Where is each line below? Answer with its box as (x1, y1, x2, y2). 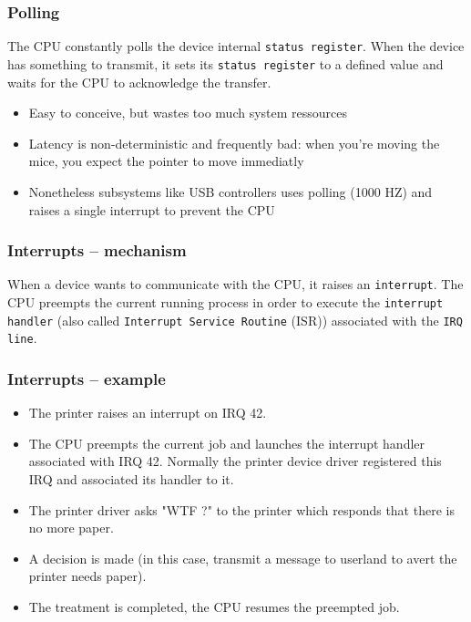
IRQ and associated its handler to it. (28, 469, 234, 488)
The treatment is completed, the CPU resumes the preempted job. (28, 596, 400, 616)
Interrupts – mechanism (7, 239, 187, 262)
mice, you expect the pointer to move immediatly (28, 151, 304, 171)
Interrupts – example (7, 367, 166, 389)
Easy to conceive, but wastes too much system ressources (28, 103, 348, 122)
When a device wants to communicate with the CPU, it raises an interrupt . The (7, 275, 464, 294)
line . (7, 328, 37, 347)
